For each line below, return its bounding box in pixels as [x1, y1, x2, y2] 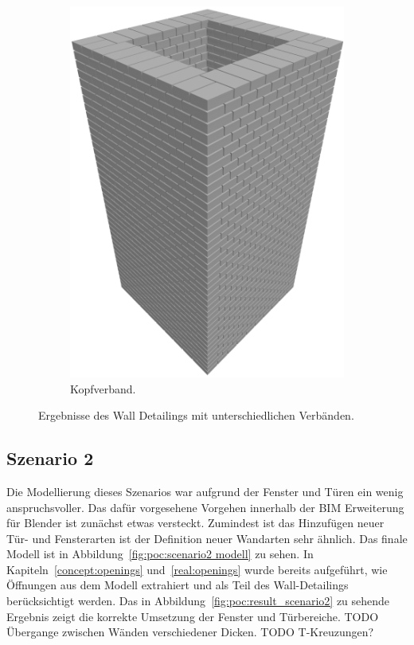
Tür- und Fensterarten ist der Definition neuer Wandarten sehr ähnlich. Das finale [6, 530, 408, 546]
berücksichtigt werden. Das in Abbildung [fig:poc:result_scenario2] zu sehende [6, 592, 390, 609]
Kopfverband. [70, 380, 136, 397]
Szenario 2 [6, 446, 94, 471]
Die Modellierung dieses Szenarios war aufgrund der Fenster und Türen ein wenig [6, 483, 404, 499]
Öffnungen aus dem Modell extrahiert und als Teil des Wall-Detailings [6, 577, 349, 593]
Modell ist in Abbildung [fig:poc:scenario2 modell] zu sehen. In [6, 545, 314, 562]
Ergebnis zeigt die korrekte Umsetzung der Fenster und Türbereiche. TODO [6, 608, 379, 624]
